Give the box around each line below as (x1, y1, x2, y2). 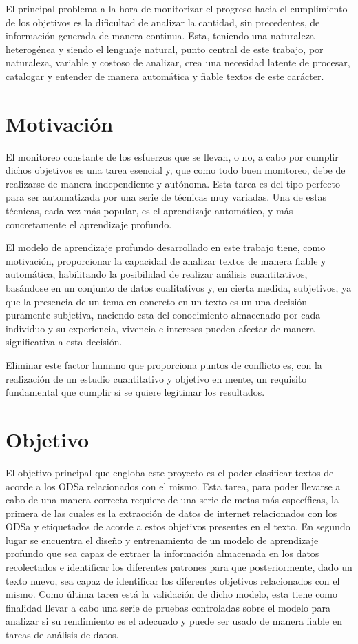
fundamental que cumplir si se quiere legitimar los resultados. (6, 385, 265, 399)
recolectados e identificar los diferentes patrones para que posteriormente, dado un (6, 560, 352, 574)
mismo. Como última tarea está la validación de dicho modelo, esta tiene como (6, 587, 338, 601)
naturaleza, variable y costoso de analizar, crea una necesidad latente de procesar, (6, 55, 350, 70)
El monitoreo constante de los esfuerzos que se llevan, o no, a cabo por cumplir (6, 149, 339, 163)
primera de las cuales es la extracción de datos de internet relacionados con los (6, 505, 337, 520)
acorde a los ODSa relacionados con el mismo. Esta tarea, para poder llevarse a (6, 479, 341, 493)
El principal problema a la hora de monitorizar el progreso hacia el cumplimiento (6, 1, 348, 15)
